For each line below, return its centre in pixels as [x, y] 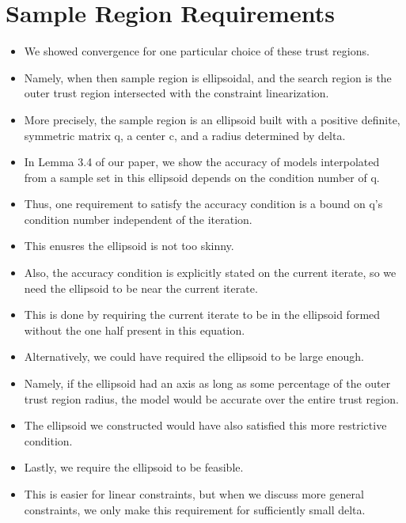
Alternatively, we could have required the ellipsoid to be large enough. [194, 356]
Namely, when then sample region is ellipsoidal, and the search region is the [208, 77]
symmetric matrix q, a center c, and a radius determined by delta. [185, 135]
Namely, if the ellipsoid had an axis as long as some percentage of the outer [207, 383]
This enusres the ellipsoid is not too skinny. [129, 246]
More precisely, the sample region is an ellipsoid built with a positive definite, [212, 119]
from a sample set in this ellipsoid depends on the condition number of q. [202, 177]
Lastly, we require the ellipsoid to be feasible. [134, 467]
